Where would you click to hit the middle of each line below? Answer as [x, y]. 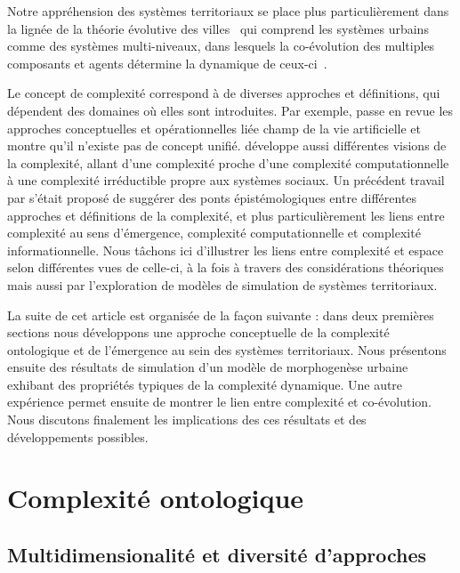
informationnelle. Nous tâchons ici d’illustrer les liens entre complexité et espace [226, 250]
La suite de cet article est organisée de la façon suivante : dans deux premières [221, 315]
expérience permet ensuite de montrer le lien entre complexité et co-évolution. [219, 402]
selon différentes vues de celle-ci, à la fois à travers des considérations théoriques [226, 267]
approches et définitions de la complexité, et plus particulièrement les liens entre [226, 215]
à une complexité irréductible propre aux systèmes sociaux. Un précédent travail [226, 180]
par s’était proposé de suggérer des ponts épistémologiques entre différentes [212, 197]
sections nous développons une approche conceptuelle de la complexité [198, 332]
